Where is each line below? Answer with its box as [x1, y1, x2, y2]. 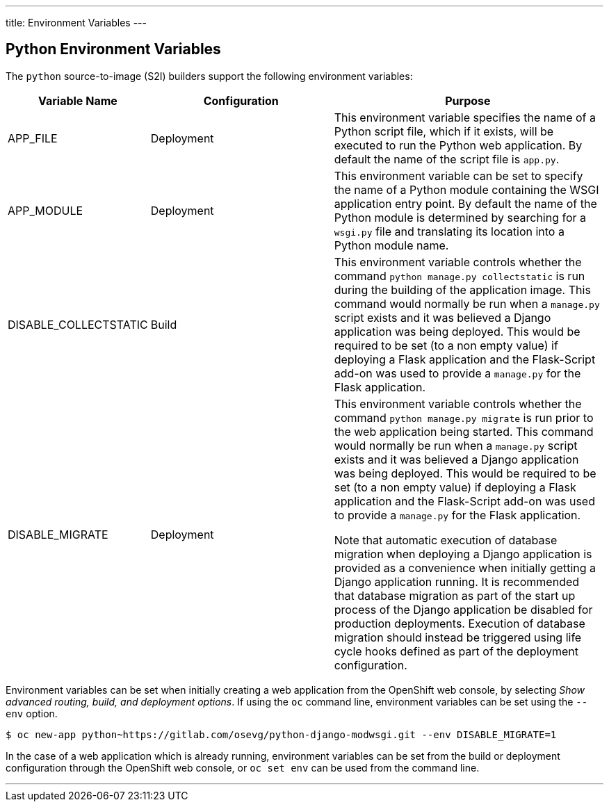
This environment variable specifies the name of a [334, 110, 596, 124]
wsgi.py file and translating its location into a [334, 224, 565, 238]
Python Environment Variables [6, 40, 221, 58]
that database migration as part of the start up [334, 588, 576, 603]
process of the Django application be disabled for [334, 602, 593, 617]
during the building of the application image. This [334, 282, 591, 297]
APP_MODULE [8, 203, 83, 218]
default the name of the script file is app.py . [334, 152, 560, 166]
